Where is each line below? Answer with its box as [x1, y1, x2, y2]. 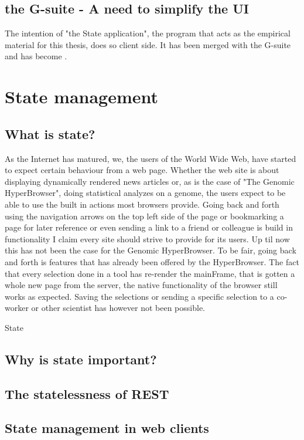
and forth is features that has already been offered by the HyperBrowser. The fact [5, 255, 299, 268]
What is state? [5, 124, 95, 143]
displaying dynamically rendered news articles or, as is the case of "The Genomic [5, 175, 295, 187]
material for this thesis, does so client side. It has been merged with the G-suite [5, 38, 291, 50]
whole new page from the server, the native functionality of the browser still [5, 279, 278, 291]
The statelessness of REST [5, 384, 169, 402]
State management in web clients [5, 419, 209, 437]
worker [5, 302, 29, 314]
